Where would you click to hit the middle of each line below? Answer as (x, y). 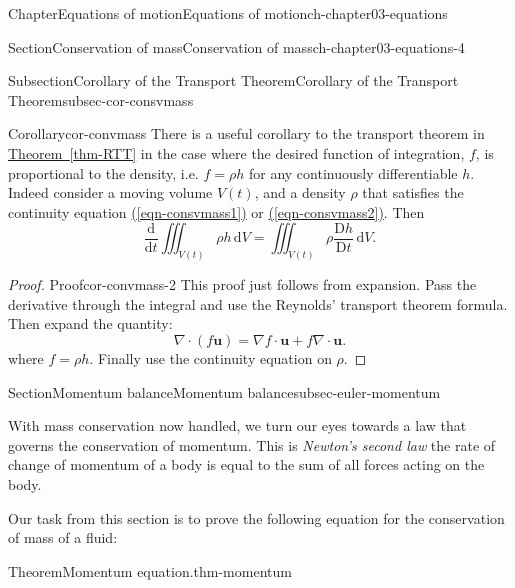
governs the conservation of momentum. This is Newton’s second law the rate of (252, 444)
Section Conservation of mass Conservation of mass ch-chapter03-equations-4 (236, 46)
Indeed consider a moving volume (110, 192)
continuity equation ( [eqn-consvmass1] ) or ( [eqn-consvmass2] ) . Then (216, 211)
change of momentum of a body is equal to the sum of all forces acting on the (246, 464)
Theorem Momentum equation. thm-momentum (150, 570)
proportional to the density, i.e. (103, 172)
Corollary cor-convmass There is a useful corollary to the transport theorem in (246, 133)
